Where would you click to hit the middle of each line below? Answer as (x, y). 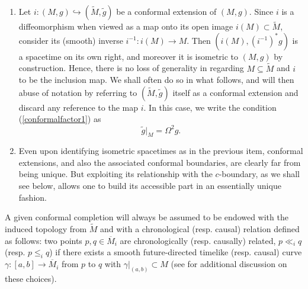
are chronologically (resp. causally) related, (198, 240)
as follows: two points (44, 240)
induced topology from (46, 229)
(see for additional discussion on (229, 264)
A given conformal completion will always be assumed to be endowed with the (147, 217)
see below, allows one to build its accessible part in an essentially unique (150, 186)
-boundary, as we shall (259, 174)
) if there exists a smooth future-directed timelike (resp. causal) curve (176, 252)
